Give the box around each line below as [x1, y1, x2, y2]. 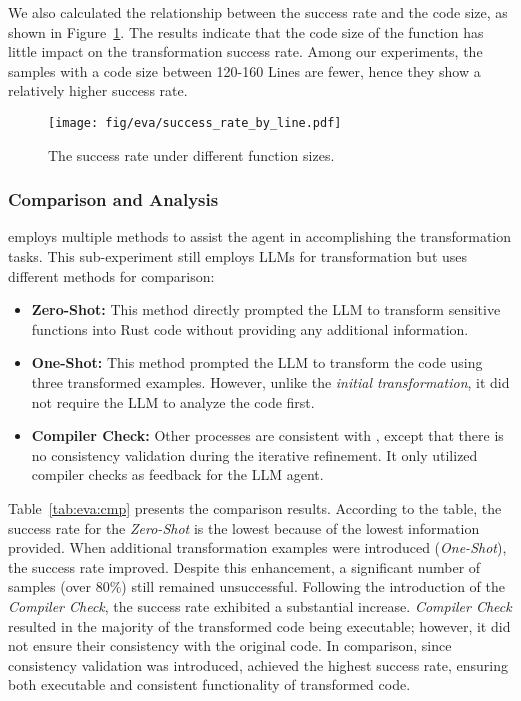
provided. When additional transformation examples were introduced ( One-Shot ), [8, 537, 507, 558]
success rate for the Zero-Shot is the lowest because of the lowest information [8, 517, 480, 538]
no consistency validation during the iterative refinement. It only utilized [31, 444, 478, 465]
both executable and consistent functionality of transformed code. [8, 674, 411, 695]
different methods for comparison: [8, 265, 215, 286]
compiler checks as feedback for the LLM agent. [31, 464, 324, 485]
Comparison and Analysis [8, 187, 219, 212]
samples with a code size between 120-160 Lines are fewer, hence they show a [8, 60, 481, 81]
